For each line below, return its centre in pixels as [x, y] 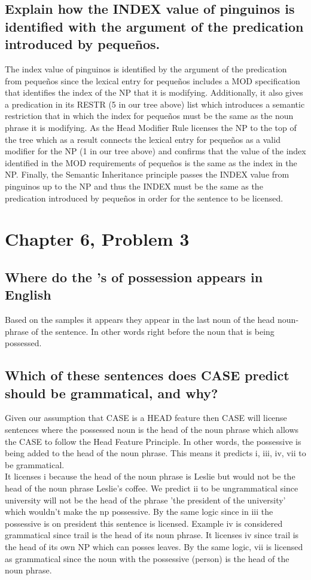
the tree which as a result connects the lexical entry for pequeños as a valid [143, 139]
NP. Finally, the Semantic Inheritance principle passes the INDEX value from [147, 174]
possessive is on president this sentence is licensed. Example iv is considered [144, 523]
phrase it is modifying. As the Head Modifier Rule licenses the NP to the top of [151, 127]
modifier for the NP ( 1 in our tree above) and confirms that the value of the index [155, 151]
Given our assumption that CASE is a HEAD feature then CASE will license [146, 418]
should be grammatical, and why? [112, 393]
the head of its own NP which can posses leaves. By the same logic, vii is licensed [154, 546]
